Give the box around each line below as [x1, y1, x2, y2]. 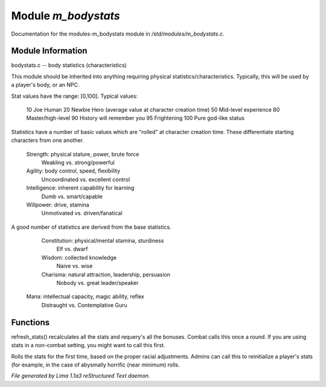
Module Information [11, 46, 88, 56]
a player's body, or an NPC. [11, 82, 80, 89]
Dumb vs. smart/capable [41, 193, 103, 200]
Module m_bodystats [11, 9, 120, 22]
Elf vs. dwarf [56, 245, 88, 253]
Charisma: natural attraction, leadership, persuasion [41, 270, 170, 278]
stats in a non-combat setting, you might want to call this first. [11, 342, 165, 349]
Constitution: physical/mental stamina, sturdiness [41, 237, 164, 245]
